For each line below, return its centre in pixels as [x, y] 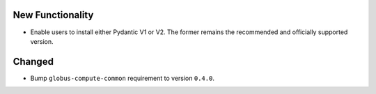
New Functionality [53, 15]
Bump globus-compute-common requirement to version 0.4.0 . [123, 78]
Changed [33, 62]
